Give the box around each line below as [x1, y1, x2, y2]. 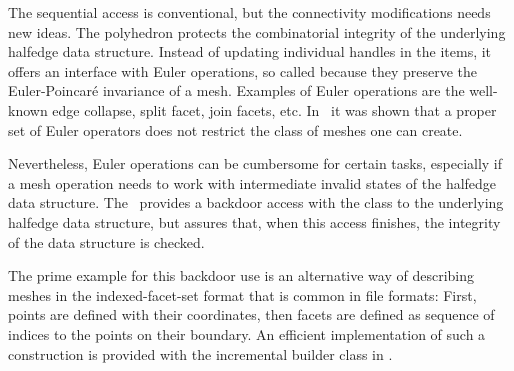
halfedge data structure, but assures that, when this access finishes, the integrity [8, 211, 501, 232]
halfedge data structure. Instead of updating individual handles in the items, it [8, 41, 492, 62]
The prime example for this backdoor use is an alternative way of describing [8, 265, 474, 286]
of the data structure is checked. [8, 231, 205, 252]
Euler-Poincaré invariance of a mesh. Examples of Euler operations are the [8, 80, 465, 101]
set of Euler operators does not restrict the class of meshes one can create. [8, 119, 463, 140]
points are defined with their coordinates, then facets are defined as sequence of [8, 304, 495, 325]
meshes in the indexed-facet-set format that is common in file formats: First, [8, 284, 477, 305]
